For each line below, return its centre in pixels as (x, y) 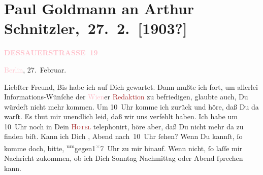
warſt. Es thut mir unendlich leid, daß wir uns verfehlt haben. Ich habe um (121, 116)
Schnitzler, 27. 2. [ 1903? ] (96, 28)
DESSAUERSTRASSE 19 (51, 52)
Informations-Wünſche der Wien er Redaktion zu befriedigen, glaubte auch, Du (126, 97)
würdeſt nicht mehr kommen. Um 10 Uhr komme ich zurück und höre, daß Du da (131, 106)
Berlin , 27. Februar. (35, 69)
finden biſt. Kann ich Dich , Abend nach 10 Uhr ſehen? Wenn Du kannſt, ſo (123, 136)
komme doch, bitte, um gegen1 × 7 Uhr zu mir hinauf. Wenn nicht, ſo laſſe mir (123, 147)
